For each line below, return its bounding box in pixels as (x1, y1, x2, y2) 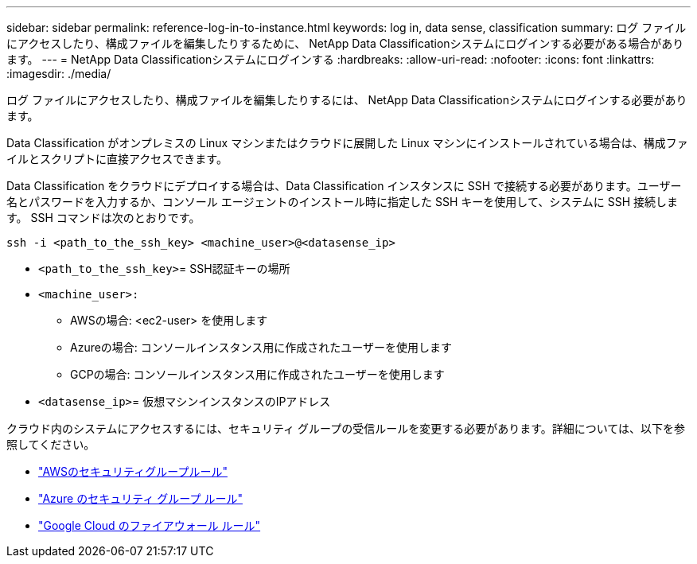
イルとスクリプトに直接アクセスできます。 (6, 152, 228, 165)
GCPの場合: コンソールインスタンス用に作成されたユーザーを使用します (70, 368, 445, 381)
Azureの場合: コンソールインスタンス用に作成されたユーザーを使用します (70, 340, 452, 354)
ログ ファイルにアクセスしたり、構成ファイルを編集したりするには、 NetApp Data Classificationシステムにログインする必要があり (6, 93, 687, 107)
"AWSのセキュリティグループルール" (38, 465, 228, 478)
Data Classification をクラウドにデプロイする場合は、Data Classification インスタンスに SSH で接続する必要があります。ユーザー (6, 179, 682, 193)
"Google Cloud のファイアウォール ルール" (38, 519, 261, 532)
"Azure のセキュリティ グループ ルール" (38, 492, 243, 505)
